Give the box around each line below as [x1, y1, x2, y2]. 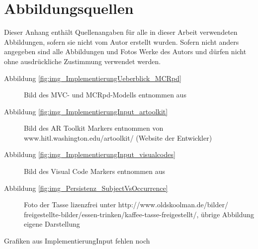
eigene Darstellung [24, 219, 80, 229]
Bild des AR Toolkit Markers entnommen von [24, 123, 164, 133]
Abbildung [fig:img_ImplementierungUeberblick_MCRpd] [4, 73, 181, 83]
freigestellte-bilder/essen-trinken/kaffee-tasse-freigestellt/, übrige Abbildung [24, 209, 255, 219]
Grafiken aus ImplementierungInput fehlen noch [4, 236, 150, 246]
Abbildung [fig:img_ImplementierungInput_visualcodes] [4, 149, 175, 160]
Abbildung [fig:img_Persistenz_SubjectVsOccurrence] [4, 182, 168, 193]
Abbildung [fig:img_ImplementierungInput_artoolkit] [4, 106, 168, 116]
